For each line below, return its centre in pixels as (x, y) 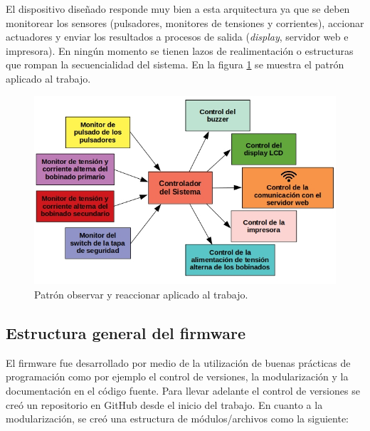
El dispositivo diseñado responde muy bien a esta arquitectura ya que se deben (178, 9)
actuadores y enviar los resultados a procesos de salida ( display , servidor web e (177, 37)
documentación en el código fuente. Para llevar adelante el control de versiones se (183, 391)
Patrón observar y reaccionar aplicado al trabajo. (141, 295)
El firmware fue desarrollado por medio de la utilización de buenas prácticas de (178, 362)
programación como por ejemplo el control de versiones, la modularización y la (177, 377)
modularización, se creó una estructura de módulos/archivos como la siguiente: (178, 419)
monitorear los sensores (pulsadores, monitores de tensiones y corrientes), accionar (185, 22)
